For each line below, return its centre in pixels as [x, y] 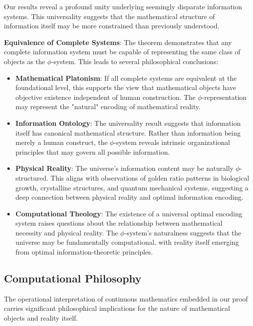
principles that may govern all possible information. [93, 151]
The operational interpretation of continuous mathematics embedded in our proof [126, 298]
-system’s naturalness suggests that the [183, 232]
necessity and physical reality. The [67, 232]
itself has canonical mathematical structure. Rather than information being [128, 132]
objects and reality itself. [41, 318]
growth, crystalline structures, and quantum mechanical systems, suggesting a [132, 187]
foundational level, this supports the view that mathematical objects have [126, 87]
